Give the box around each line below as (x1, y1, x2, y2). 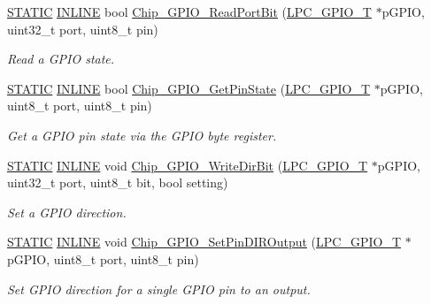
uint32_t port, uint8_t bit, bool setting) (7, 173, 228, 192)
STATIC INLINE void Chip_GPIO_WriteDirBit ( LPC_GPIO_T (7, 156, 368, 174)
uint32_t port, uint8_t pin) (7, 19, 158, 38)
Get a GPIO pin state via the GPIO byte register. (7, 125, 277, 144)
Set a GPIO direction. (7, 202, 127, 221)
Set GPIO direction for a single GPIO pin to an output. (7, 279, 311, 298)
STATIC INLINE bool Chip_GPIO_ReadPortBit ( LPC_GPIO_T (7, 3, 372, 20)
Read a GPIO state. (7, 49, 115, 68)
